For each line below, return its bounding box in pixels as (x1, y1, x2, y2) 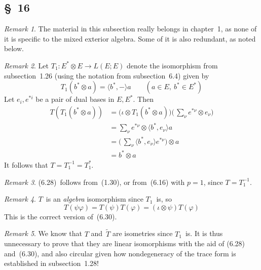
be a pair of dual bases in (35, 94, 115, 104)
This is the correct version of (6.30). (4, 211, 117, 221)
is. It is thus (185, 228, 223, 239)
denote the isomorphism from (127, 60, 218, 70)
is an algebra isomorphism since (46, 194, 143, 204)
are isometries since (112, 228, 173, 239)
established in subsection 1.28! (4, 258, 99, 268)
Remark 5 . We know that (4, 228, 82, 239)
